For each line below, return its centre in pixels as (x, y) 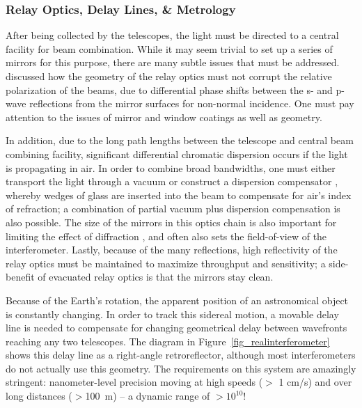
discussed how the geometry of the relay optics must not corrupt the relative (169, 76)
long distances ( (39, 396)
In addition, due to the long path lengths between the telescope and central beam (180, 140)
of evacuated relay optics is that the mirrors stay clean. (156, 277)
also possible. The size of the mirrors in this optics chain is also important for (171, 222)
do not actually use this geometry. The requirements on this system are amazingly (181, 368)
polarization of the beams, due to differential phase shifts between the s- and (169, 89)
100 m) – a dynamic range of (148, 396)
